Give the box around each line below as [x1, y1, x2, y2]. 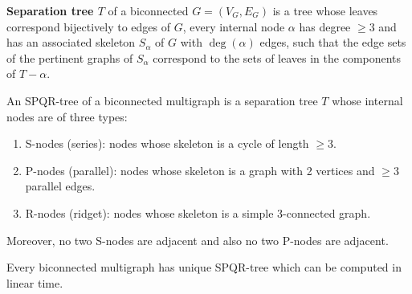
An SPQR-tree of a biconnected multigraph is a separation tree [6, 92, 318, 108]
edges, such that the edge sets [259, 34, 406, 51]
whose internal [332, 92, 403, 108]
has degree [299, 18, 351, 35]
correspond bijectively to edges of [6, 18, 171, 35]
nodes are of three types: [6, 108, 128, 125]
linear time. [6, 274, 63, 291]
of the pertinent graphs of [6, 49, 133, 66]
